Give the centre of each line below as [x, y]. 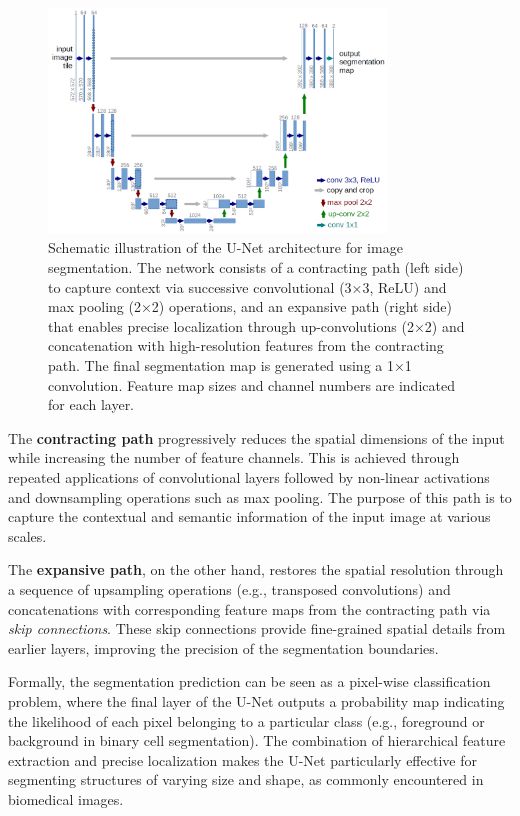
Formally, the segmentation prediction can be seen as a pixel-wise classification [249, 681]
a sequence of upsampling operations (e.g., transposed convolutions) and [229, 588]
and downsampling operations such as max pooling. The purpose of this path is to [260, 496]
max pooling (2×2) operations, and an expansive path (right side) [250, 306]
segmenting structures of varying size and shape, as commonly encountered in [246, 779]
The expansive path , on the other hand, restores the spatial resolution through [256, 569]
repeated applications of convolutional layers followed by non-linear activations [249, 477]
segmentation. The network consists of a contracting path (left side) [256, 267]
